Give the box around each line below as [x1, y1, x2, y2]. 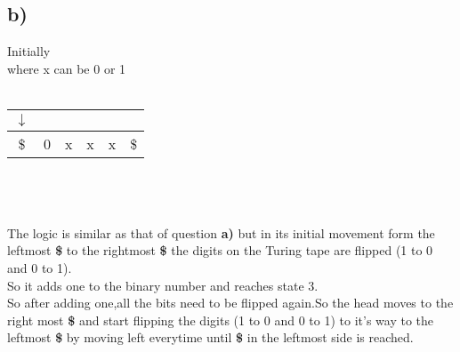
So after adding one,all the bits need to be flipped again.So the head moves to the [7, 293, 454, 312]
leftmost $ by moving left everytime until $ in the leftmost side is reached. [7, 328, 414, 347]
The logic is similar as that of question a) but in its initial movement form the [7, 223, 435, 242]
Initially [7, 42, 51, 60]
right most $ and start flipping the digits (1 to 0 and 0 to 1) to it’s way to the [7, 310, 433, 329]
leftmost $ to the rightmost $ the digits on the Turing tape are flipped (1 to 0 [7, 241, 433, 260]
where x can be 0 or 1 [7, 59, 126, 77]
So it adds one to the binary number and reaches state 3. [7, 276, 319, 294]
